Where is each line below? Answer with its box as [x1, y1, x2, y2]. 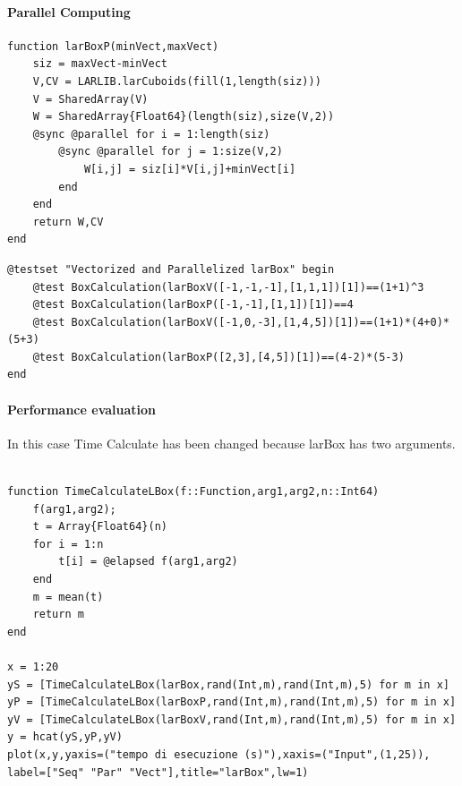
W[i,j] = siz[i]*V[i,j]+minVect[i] [83, 162, 296, 175]
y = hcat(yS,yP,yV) [7, 730, 123, 744]
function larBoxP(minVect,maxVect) [7, 39, 219, 53]
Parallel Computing [7, 2, 131, 21]
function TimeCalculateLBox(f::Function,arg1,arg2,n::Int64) [7, 485, 380, 499]
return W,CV [32, 215, 104, 228]
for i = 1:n [32, 537, 104, 551]
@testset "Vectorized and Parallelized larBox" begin [7, 262, 335, 276]
